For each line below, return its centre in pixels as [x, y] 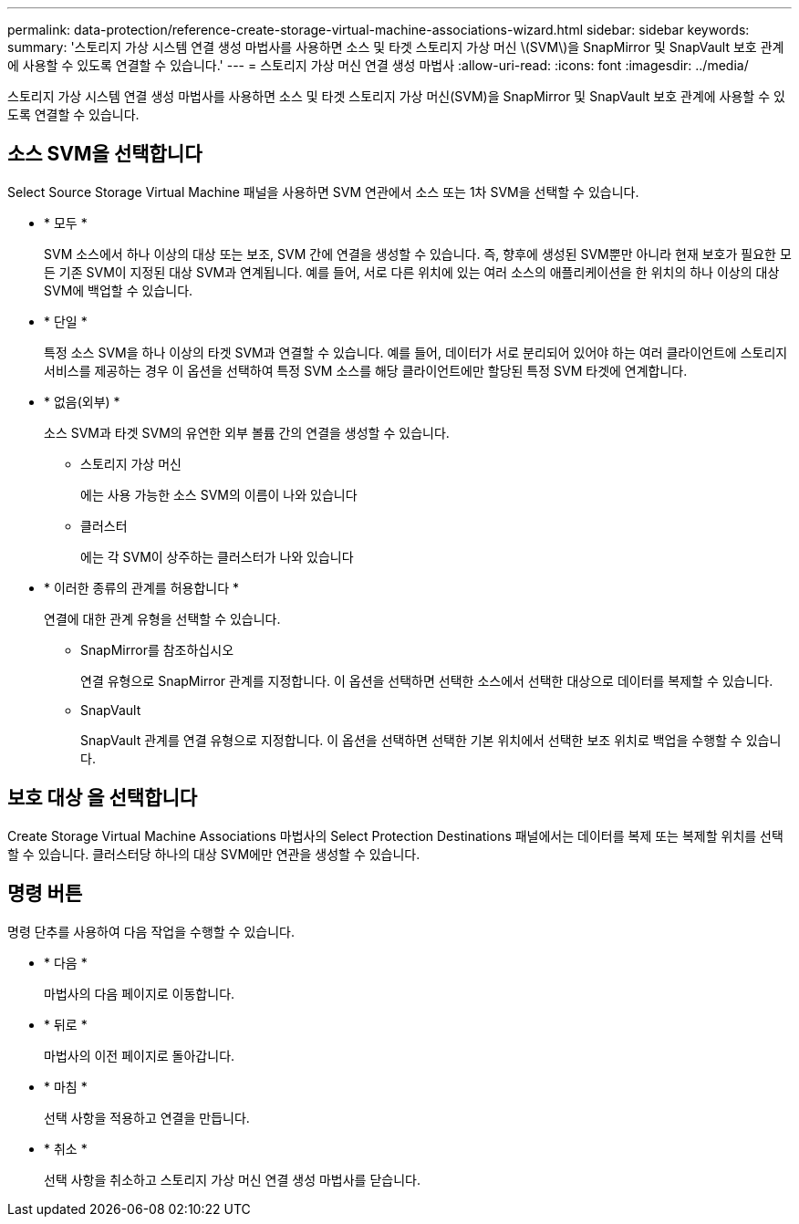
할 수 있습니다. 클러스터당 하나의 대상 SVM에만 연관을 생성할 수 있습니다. [214, 854]
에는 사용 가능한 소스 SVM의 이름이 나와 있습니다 [219, 494]
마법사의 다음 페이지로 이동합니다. [140, 993]
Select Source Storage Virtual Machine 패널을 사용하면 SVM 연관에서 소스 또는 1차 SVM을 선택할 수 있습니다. [323, 192]
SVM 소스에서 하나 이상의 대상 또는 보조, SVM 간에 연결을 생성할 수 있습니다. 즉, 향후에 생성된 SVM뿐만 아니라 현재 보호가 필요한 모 [418, 254]
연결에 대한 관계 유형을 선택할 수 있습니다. [162, 618]
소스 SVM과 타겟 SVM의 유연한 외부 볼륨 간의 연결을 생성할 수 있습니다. [247, 432]
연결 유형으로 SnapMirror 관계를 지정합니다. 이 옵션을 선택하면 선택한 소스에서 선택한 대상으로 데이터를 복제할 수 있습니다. [427, 680]
